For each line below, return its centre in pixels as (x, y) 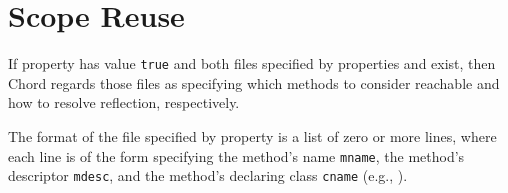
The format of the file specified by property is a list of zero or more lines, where (252, 135)
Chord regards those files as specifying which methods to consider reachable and (254, 82)
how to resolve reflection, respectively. (124, 102)
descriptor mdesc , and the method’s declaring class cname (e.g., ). (208, 175)
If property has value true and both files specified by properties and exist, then (252, 63)
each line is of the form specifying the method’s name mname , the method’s (236, 155)
